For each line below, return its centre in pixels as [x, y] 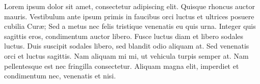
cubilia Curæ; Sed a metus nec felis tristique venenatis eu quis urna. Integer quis [130, 26]
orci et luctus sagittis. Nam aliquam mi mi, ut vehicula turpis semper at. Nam [126, 55]
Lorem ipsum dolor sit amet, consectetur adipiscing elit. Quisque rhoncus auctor [130, 6]
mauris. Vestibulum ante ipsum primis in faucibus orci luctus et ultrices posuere [129, 16]
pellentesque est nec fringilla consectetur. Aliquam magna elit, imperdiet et [122, 66]
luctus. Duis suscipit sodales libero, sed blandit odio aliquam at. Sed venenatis [127, 46]
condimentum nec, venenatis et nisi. [60, 76]
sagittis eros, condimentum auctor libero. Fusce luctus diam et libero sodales [124, 36]
